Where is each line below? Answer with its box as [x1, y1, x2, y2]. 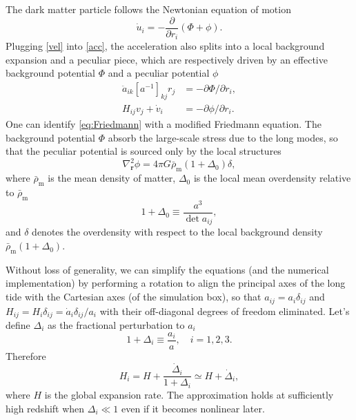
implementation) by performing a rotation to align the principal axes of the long [6, 276, 346, 290]
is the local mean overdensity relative [193, 171, 351, 185]
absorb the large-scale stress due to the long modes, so [108, 130, 338, 144]
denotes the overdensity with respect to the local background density [32, 225, 323, 239]
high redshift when [6, 401, 85, 415]
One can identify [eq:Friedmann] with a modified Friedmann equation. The [6, 117, 322, 131]
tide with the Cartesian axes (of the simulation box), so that [6, 289, 261, 304]
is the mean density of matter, [48, 171, 176, 185]
